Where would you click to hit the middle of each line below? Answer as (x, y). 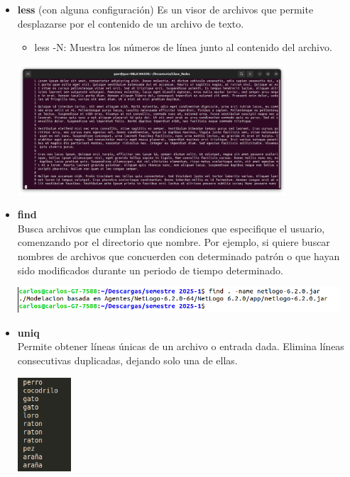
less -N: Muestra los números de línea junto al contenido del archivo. (183, 47)
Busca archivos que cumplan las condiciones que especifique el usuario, (171, 228)
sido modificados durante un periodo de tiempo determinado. (150, 270)
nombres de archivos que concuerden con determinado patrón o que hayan (179, 256)
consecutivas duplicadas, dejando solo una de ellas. (127, 360)
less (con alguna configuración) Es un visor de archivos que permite (165, 9)
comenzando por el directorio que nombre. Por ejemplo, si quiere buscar (174, 242)
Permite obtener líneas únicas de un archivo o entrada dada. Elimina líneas (181, 346)
